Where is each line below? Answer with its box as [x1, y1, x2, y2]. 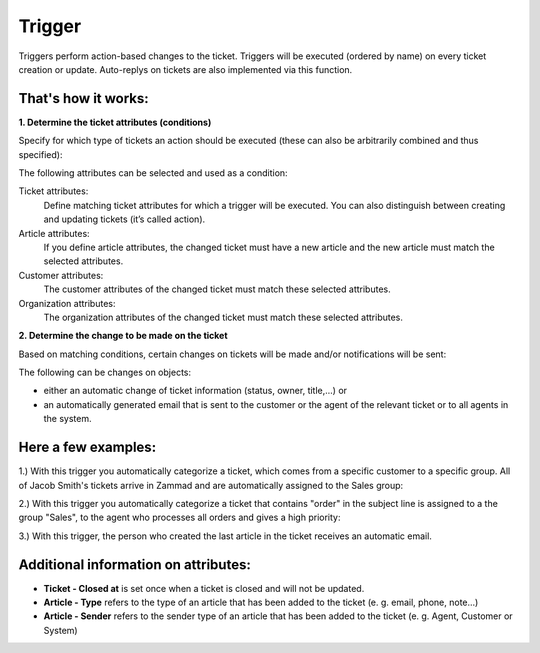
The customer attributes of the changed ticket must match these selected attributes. [43, 283, 391, 295]
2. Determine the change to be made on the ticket [18, 330, 229, 342]
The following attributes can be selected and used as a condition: [18, 167, 289, 179]
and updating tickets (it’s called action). [43, 213, 206, 225]
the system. [43, 413, 92, 425]
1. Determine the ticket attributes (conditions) [18, 116, 212, 128]
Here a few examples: [18, 439, 157, 456]
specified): [18, 148, 63, 160]
